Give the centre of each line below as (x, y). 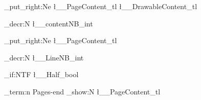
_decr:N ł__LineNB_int (44, 57)
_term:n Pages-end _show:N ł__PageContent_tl (82, 91)
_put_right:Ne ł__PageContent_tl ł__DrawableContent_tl (101, 6)
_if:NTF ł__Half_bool (41, 74)
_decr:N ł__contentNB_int (49, 23)
